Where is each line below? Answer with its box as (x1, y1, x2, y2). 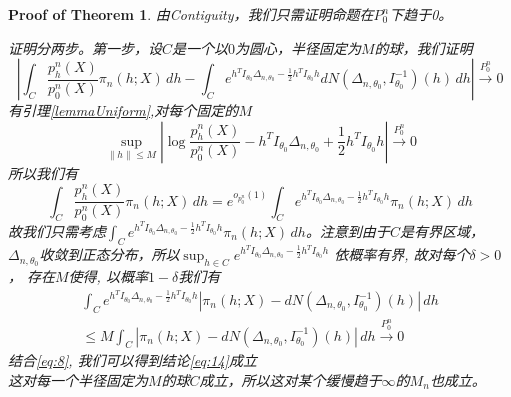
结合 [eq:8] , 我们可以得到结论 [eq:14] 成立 (8, 350, 257, 371)
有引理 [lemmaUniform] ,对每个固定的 (8, 100, 239, 121)
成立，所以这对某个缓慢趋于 (199, 370, 382, 391)
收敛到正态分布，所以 (39, 244, 180, 265)
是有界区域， (399, 220, 484, 241)
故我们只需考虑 (8, 220, 106, 241)
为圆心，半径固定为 (235, 37, 362, 58)
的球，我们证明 (374, 37, 473, 58)
